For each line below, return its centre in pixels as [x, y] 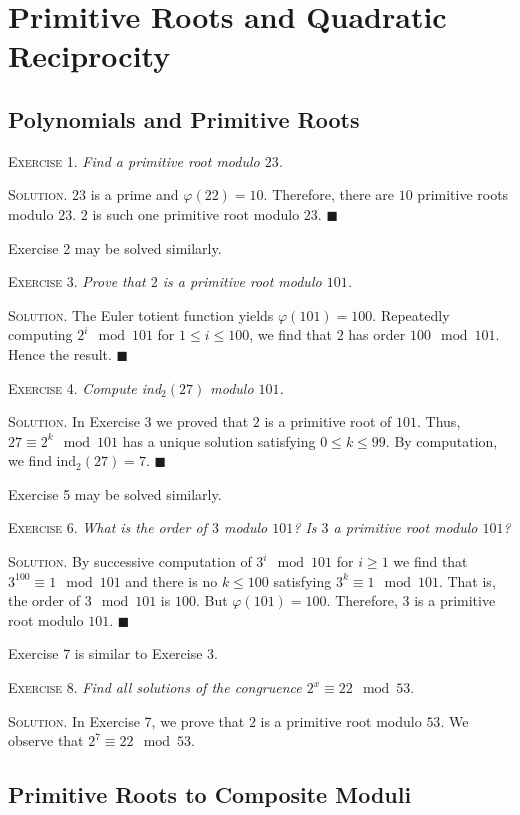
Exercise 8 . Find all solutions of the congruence [155, 687]
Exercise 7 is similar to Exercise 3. [113, 653]
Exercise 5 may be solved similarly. [115, 493]
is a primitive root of [328, 421]
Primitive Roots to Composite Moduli [210, 794]
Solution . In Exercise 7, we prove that [126, 720]
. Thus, [439, 421]
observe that [46, 740]
